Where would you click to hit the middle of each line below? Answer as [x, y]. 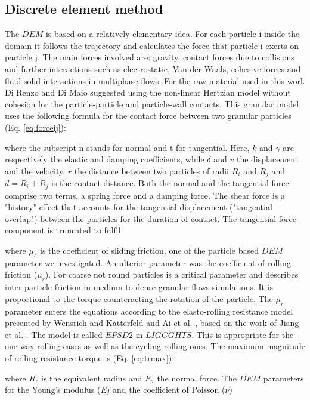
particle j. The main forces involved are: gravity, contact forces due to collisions [150, 57]
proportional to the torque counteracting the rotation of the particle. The [139, 298]
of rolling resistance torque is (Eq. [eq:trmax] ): [90, 357]
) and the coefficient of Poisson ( [166, 390]
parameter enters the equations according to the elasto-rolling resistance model [149, 311]
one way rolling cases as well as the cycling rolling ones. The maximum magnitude [155, 346]
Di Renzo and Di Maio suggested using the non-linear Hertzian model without [148, 92]
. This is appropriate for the [243, 334]
